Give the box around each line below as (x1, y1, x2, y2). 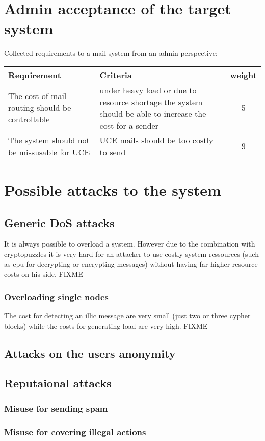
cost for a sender (99, 119, 158, 131)
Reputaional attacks (4, 375, 112, 391)
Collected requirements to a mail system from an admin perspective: (4, 47, 218, 58)
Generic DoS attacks (4, 214, 115, 230)
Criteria (99, 68, 132, 81)
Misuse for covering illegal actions (4, 425, 146, 438)
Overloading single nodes (4, 290, 109, 303)
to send (99, 145, 126, 158)
